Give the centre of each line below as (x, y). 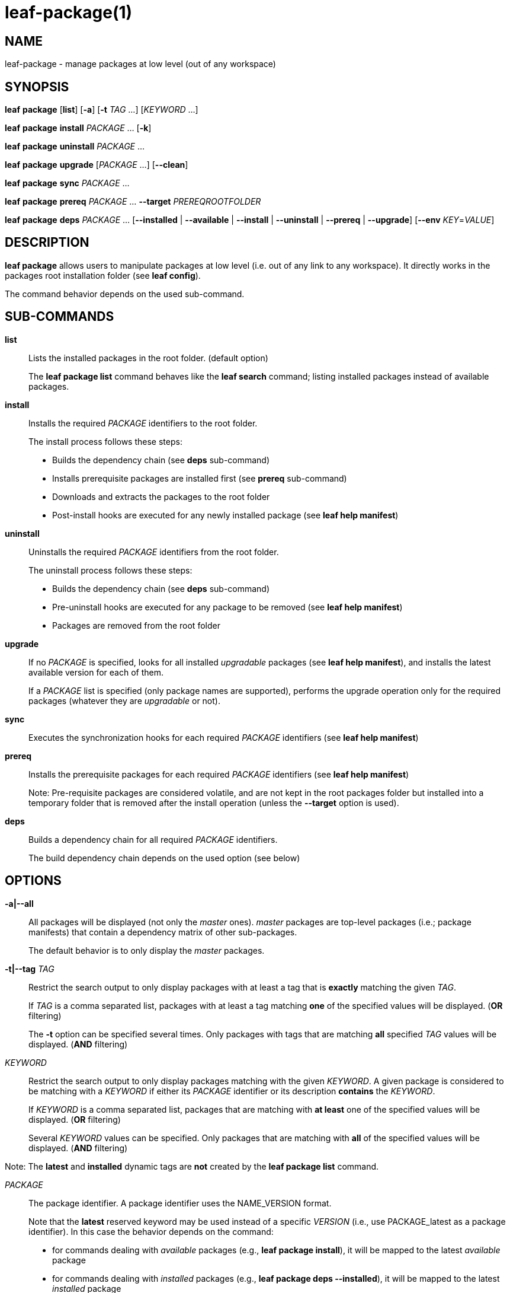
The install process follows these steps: (105, 441)
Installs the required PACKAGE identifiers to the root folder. (143, 423)
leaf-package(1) (69, 12)
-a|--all (19, 903)
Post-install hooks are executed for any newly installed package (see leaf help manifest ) (225, 515)
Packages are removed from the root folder (136, 625)
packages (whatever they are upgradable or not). (124, 700)
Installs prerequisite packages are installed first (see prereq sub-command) (200, 478)
